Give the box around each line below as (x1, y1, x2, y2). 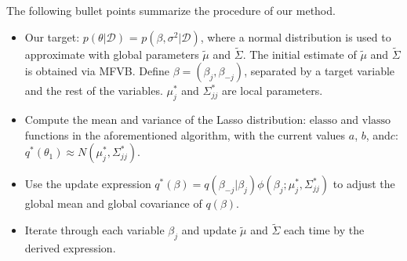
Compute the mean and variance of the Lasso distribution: (24, 111, 307, 128)
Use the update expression (24, 176, 151, 192)
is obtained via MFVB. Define (24, 63, 170, 79)
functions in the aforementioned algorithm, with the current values (24, 126, 346, 143)
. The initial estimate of (242, 45, 357, 62)
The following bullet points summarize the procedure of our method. (6, 2, 336, 18)
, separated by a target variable (244, 63, 395, 79)
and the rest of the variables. (24, 82, 163, 99)
